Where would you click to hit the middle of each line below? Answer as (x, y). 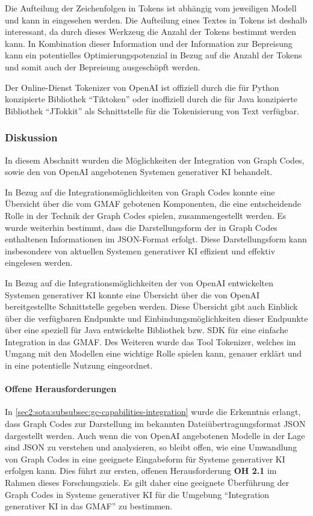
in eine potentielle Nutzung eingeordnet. (79, 365)
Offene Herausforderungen (61, 389)
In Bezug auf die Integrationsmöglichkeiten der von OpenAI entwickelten (139, 282)
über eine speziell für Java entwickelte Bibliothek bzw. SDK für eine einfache (147, 330)
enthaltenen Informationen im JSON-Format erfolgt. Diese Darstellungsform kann (156, 239)
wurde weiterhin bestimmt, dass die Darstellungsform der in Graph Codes (141, 227)
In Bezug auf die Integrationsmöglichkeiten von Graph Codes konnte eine (140, 192)
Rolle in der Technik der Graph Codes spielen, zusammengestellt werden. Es (146, 215)
